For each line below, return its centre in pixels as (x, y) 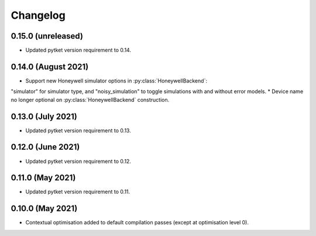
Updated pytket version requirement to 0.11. (78, 192)
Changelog (38, 15)
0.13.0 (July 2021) (44, 116)
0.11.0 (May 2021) (43, 178)
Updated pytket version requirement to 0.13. (78, 130)
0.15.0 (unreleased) (47, 36)
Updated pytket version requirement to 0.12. (78, 161)
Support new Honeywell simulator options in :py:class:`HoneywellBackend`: (116, 81)
